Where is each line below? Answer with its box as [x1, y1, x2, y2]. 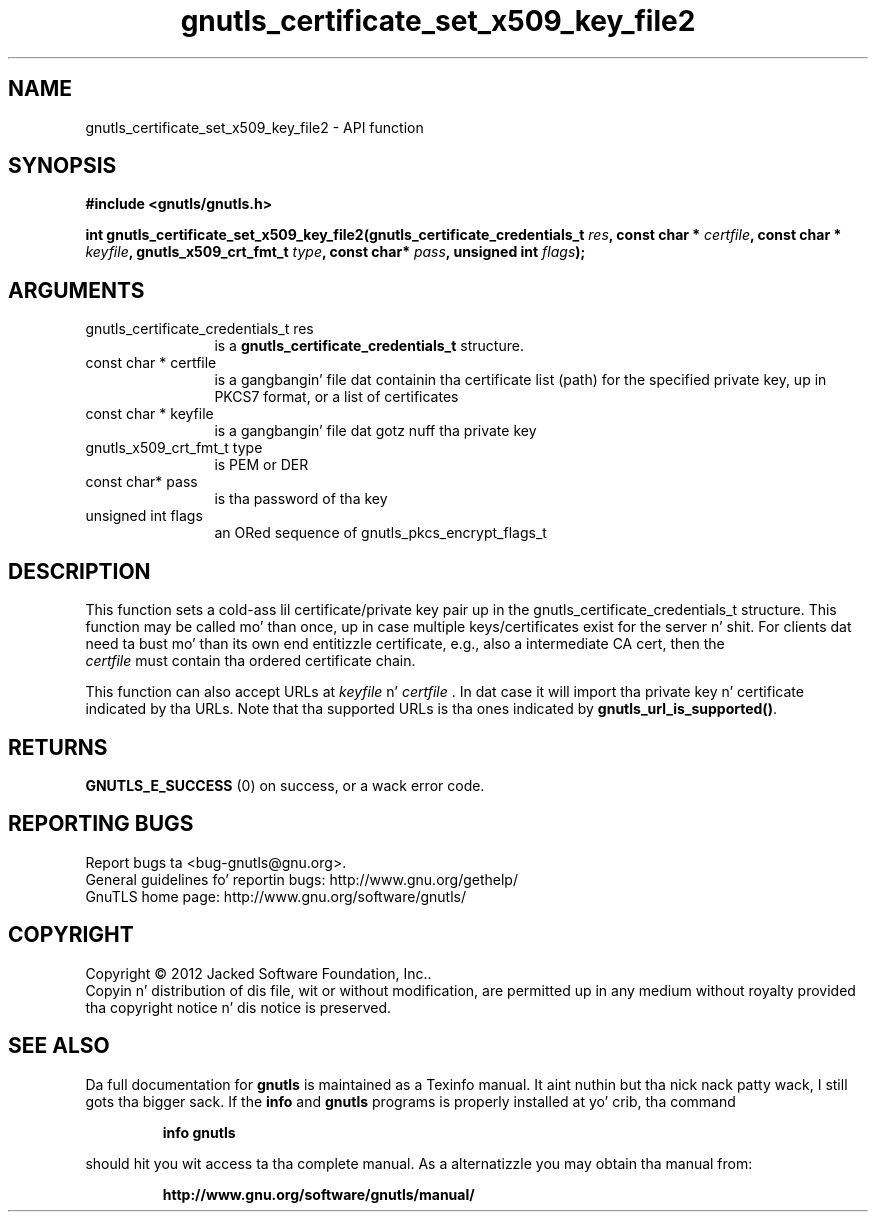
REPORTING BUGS [8, 811, 194, 837]
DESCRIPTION [8, 558, 151, 584]
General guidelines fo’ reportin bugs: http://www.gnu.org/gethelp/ [85, 870, 518, 888]
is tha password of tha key [214, 490, 388, 508]
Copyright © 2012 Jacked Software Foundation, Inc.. [85, 964, 432, 982]
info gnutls [162, 1123, 236, 1141]
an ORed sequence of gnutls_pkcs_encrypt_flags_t [214, 524, 547, 542]
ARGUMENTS [8, 277, 145, 303]
